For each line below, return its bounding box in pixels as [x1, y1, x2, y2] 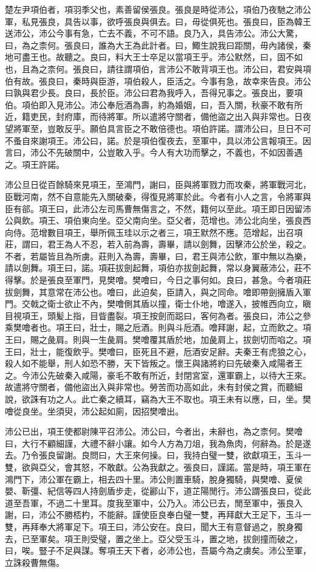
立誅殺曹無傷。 [5, 556, 64, 568]
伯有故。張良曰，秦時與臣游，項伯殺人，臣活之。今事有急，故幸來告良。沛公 [5, 74, 311, 87]
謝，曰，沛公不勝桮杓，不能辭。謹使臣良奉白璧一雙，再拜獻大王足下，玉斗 [5, 508, 303, 521]
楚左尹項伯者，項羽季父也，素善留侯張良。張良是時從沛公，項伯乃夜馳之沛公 [5, 3, 311, 15]
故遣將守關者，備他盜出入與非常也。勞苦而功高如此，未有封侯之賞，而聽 [5, 381, 294, 393]
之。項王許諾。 [5, 157, 64, 170]
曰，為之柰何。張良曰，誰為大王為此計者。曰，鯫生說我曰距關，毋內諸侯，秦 [5, 38, 311, 51]
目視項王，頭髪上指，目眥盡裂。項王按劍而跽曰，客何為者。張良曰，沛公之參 [5, 309, 311, 322]
